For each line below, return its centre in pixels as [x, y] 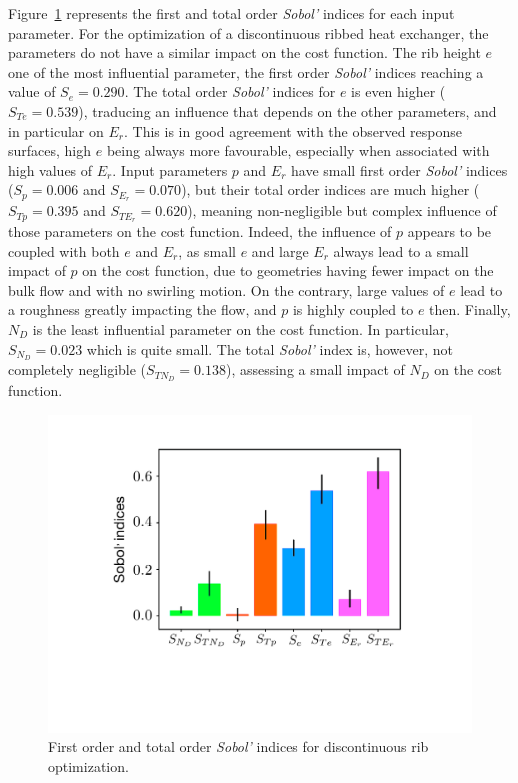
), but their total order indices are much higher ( [330, 189]
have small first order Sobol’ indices [399, 169]
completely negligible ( [77, 369]
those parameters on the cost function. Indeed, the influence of [200, 231]
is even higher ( [398, 91]
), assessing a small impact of [315, 369]
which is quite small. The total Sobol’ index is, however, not [270, 348]
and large [280, 250]
